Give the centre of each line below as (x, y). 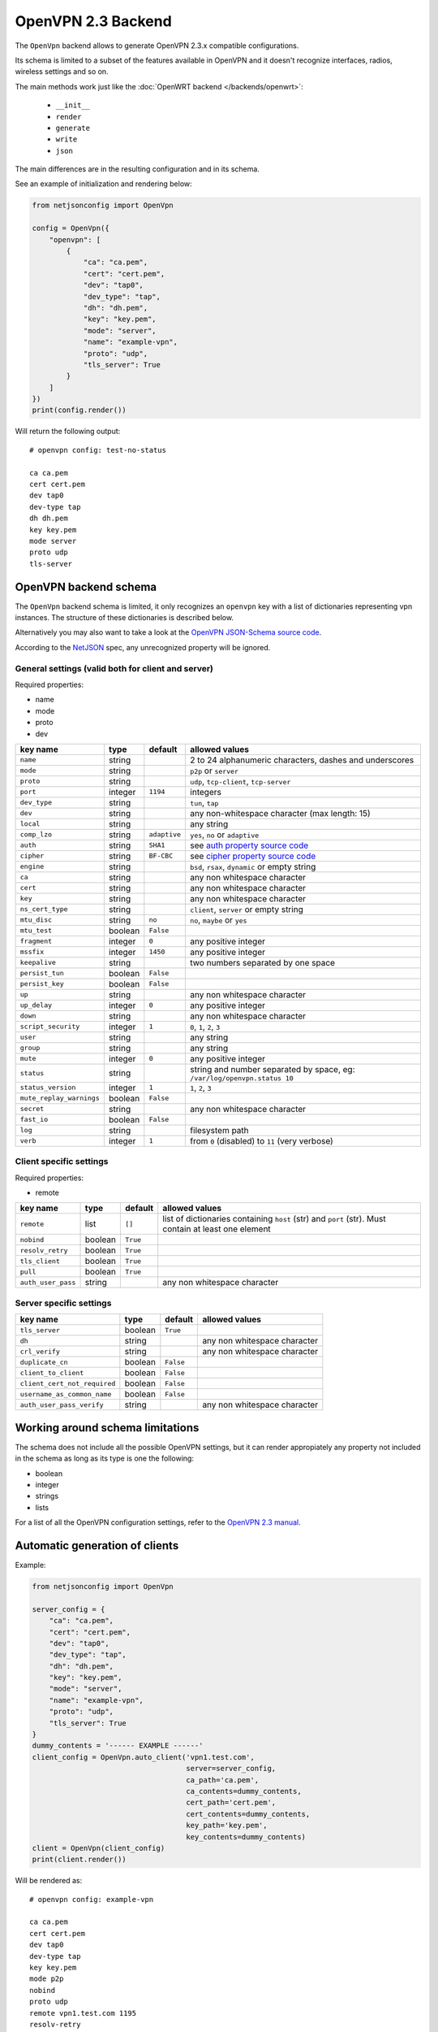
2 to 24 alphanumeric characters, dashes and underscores (302, 760)
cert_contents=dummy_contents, (248, 1814)
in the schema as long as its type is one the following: (105, 1458)
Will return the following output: (68, 432)
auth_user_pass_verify (62, 1405)
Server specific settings (63, 1303)
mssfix (32, 952)
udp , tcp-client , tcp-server (240, 781)
